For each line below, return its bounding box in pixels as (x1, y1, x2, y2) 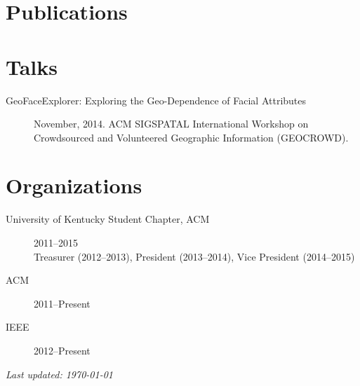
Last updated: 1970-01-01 (6, 366, 113, 381)
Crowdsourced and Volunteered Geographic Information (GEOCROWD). (34, 130, 349, 144)
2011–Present (34, 296, 91, 310)
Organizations (6, 171, 142, 200)
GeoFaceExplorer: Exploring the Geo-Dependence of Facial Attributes (6, 92, 307, 107)
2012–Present (34, 343, 91, 357)
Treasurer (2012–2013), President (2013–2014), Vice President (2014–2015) (34, 249, 355, 263)
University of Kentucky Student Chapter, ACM (6, 212, 210, 226)
